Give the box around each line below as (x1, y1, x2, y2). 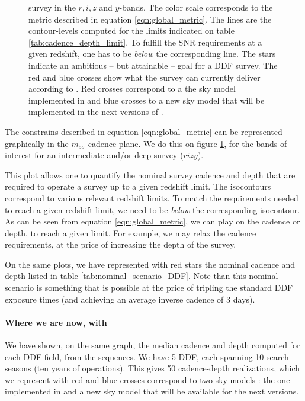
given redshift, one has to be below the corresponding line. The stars (28, 47, 276, 60)
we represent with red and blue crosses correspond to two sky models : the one (5, 373, 290, 386)
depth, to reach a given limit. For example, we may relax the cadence (5, 226, 256, 239)
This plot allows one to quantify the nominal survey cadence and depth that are (5, 168, 296, 181)
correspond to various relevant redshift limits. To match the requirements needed (5, 191, 298, 204)
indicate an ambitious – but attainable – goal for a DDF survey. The (28, 59, 278, 71)
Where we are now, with (5, 316, 107, 328)
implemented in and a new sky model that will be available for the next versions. (5, 385, 299, 397)
